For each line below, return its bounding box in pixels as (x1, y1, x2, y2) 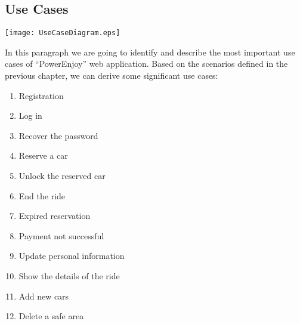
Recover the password (18, 129, 98, 141)
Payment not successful (18, 229, 104, 242)
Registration (18, 89, 64, 101)
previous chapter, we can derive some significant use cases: (5, 69, 218, 82)
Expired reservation (18, 209, 91, 222)
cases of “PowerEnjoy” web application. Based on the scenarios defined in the (5, 57, 288, 70)
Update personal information (18, 249, 125, 262)
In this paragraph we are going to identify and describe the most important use (5, 45, 295, 58)
